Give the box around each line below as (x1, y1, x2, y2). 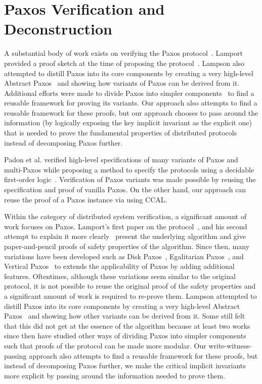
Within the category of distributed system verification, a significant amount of (4, 211, 247, 222)
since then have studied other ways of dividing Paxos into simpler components (4, 330, 246, 341)
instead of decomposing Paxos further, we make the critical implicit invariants (4, 360, 246, 371)
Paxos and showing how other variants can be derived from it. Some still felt (4, 310, 245, 321)
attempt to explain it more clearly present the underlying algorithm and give (4, 231, 246, 241)
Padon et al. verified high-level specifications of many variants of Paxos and (4, 154, 238, 165)
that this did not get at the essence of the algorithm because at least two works (4, 320, 250, 331)
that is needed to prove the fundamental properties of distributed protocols (4, 127, 237, 138)
